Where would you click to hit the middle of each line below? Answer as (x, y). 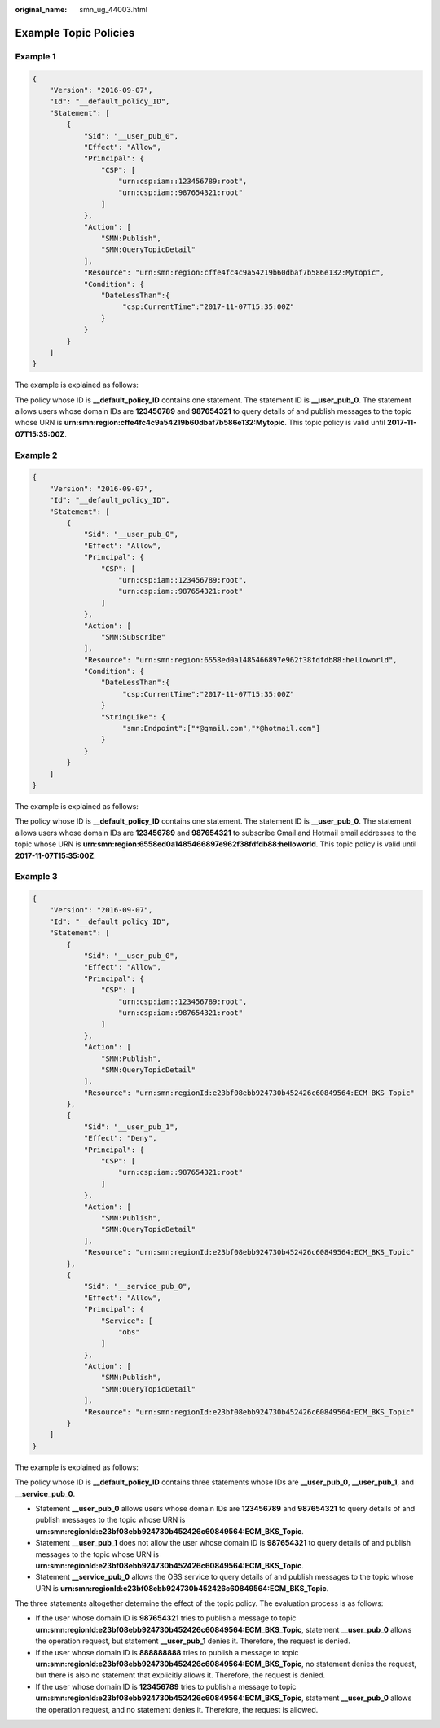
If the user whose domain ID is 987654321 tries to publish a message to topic (166, 1618)
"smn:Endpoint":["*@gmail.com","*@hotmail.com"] (222, 728)
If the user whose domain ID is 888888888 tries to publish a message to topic (167, 1652)
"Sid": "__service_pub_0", (137, 1286)
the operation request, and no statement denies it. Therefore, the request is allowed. (177, 1709)
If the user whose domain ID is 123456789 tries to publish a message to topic (166, 1686)
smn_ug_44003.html (114, 9)
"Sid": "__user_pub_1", (131, 1127)
